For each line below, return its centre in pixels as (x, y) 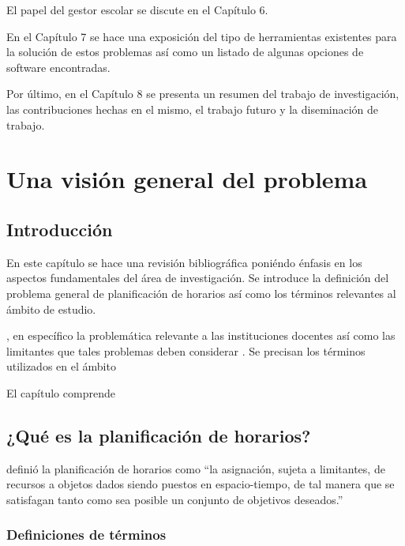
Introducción (60, 229)
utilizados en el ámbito (61, 366)
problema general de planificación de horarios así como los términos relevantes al (201, 293)
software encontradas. (58, 67)
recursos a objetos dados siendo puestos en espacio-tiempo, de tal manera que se (201, 484)
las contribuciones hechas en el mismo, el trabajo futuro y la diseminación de (193, 109)
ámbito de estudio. (51, 309)
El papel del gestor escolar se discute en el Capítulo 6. (137, 9)
